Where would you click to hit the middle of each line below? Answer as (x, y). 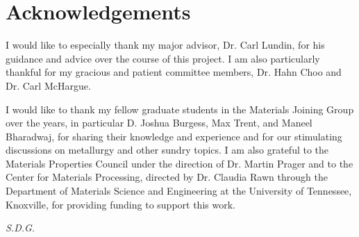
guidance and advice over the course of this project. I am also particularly (163, 58)
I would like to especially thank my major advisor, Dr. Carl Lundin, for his (165, 45)
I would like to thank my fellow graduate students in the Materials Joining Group (180, 109)
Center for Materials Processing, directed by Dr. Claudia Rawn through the (167, 177)
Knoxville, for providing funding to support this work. (120, 204)
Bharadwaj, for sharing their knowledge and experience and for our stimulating (174, 136)
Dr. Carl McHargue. (48, 85)
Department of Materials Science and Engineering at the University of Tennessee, (179, 191)
